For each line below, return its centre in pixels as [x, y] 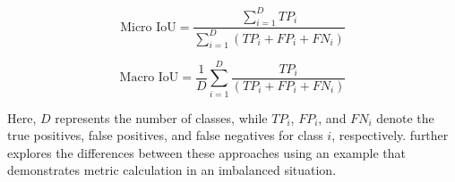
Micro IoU [148, 27]
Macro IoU [149, 78]
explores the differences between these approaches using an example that [206, 152]
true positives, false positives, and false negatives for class [165, 135]
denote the [405, 117]
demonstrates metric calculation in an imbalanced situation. [172, 170]
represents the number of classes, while [161, 117]
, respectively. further [390, 135]
